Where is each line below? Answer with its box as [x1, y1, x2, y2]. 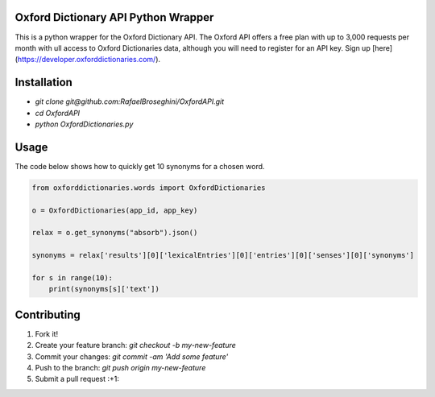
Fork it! [35, 329, 59, 338]
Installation [14, 76, 72, 89]
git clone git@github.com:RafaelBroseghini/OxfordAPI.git [35, 97, 225, 106]
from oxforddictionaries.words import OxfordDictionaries [31, 183, 266, 192]
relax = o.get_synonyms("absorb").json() [31, 228, 198, 238]
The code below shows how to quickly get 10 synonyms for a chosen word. [14, 161, 265, 171]
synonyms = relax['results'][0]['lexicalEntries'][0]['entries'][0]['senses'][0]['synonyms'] [31, 250, 415, 260]
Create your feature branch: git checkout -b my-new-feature [35, 341, 237, 350]
